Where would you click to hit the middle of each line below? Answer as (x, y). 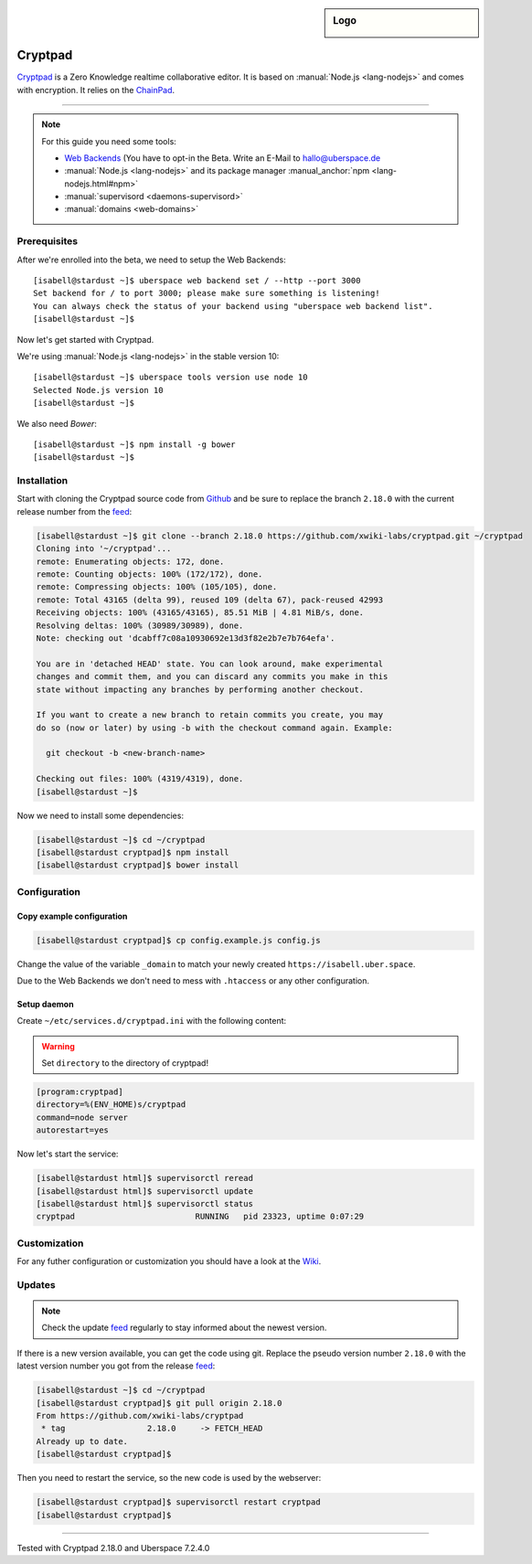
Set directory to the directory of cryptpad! (125, 1063)
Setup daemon (45, 1004)
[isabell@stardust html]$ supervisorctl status (144, 1203)
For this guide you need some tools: (109, 141)
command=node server (82, 1117)
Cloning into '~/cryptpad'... (104, 549)
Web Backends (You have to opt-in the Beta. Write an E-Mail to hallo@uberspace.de (223, 158)
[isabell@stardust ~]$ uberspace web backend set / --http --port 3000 (197, 281)
